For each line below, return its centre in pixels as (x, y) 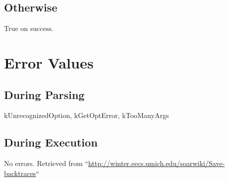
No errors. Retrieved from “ (46, 163)
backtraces (20, 173)
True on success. (29, 28)
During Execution (51, 142)
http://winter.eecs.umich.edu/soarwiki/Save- (156, 163)
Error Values (49, 62)
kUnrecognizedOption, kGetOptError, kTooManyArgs (87, 115)
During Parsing (44, 94)
